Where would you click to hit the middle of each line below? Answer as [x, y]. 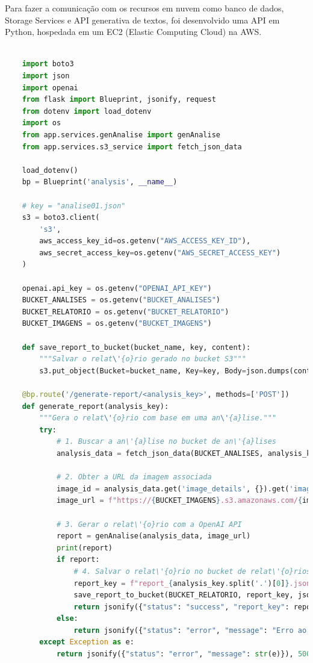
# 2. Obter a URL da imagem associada [134, 477]
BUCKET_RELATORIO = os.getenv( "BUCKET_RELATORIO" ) [126, 312]
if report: [78, 560]
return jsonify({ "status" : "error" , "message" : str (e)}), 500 [184, 654]
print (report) [84, 548]
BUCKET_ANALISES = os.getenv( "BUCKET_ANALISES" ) [121, 300]
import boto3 [48, 64]
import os [42, 123]
